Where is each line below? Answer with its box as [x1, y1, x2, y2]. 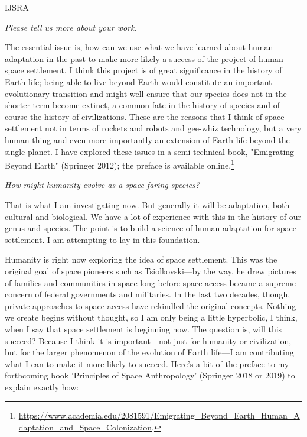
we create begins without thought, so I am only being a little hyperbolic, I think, [5, 311, 298, 323]
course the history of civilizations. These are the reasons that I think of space [5, 110, 285, 122]
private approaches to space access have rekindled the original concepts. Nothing [5, 299, 296, 312]
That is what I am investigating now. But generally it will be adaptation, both [5, 198, 290, 211]
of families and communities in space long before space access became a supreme [5, 276, 296, 289]
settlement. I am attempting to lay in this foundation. [5, 233, 200, 245]
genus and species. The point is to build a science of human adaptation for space [5, 222, 296, 234]
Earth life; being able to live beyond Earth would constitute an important [5, 75, 272, 88]
